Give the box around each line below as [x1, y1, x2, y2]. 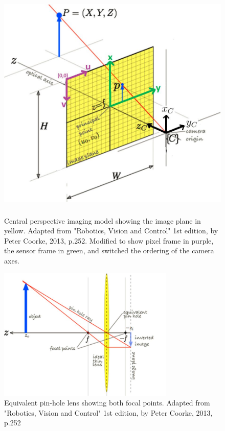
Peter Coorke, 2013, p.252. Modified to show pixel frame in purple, [4, 235, 214, 246]
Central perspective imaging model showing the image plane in [4, 215, 201, 226]
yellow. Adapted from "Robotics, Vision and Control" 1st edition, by [4, 225, 218, 236]
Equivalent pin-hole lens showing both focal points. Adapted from [4, 397, 210, 408]
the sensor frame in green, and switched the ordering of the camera [4, 245, 214, 256]
